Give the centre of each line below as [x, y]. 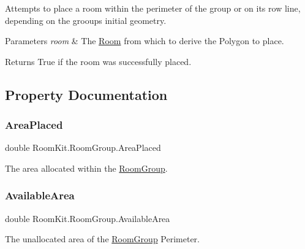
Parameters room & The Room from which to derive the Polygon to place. [145, 41]
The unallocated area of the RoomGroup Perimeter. [102, 239]
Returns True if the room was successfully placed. [98, 61]
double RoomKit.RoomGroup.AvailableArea [88, 218]
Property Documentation [86, 94]
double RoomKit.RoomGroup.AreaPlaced [83, 147]
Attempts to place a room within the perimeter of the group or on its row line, [153, 8]
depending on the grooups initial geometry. [86, 20]
